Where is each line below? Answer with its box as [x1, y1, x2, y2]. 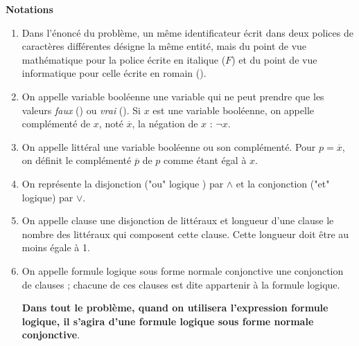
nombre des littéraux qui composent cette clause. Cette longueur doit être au [21, 226, 349, 241]
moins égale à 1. [21, 240, 90, 255]
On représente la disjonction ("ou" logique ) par [21, 176, 224, 190]
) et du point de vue [231, 52, 317, 66]
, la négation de [132, 116, 198, 131]
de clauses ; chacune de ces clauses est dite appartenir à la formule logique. [21, 277, 340, 291]
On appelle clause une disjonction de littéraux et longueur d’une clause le [21, 213, 334, 228]
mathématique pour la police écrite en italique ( [21, 52, 226, 66]
